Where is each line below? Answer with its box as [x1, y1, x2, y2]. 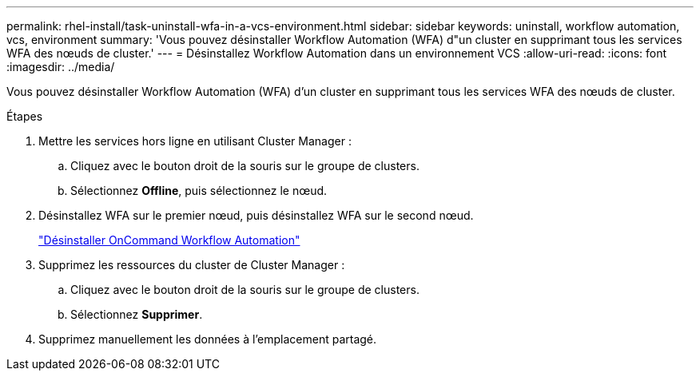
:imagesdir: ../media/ [6, 60, 115, 73]
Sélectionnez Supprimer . [70, 308, 203, 321]
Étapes [6, 109, 43, 123]
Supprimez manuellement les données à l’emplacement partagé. [38, 332, 377, 346]
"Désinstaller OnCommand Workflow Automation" [38, 233, 300, 247]
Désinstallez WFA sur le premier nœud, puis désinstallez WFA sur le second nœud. [38, 208, 474, 222]
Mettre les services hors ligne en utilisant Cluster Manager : [38, 134, 352, 148]
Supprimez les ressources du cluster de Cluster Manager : [38, 258, 345, 272]
